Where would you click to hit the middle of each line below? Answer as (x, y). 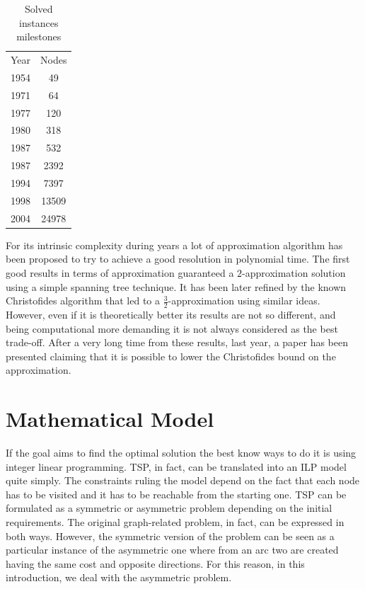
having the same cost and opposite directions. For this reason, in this (155, 563)
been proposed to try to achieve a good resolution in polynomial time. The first (178, 259)
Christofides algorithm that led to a (83, 301)
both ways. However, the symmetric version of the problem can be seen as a (170, 536)
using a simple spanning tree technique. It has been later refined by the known (176, 286)
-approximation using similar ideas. (244, 301)
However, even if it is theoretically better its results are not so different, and (171, 314)
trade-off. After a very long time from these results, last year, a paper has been (177, 342)
